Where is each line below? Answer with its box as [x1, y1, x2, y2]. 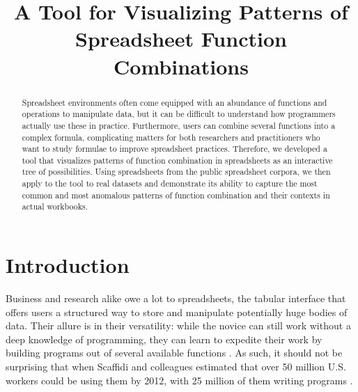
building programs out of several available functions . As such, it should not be [6, 345, 343, 360]
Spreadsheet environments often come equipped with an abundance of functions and [22, 96, 327, 108]
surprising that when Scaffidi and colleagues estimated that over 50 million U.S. [6, 359, 346, 374]
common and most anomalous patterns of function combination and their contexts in [22, 189, 330, 201]
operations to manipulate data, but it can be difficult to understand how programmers [22, 108, 336, 120]
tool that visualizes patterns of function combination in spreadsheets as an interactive [22, 154, 333, 166]
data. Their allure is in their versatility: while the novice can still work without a [6, 318, 351, 333]
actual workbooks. [22, 201, 88, 212]
